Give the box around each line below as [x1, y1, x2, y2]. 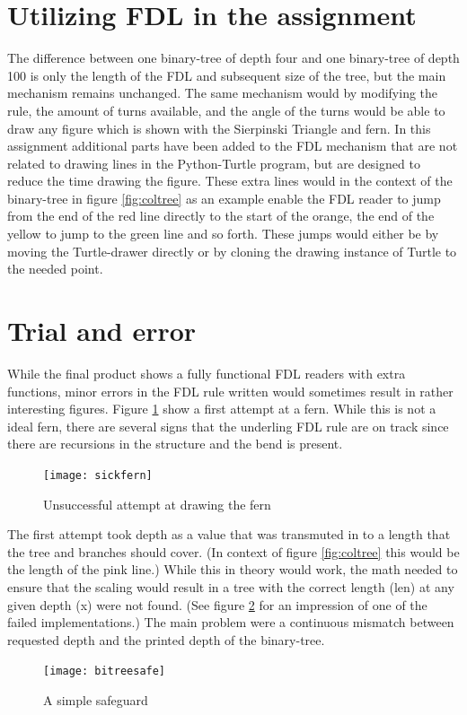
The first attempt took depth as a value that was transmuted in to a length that [7, 525, 451, 544]
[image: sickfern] [43, 468, 153, 482]
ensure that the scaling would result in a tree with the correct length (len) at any [7, 577, 454, 596]
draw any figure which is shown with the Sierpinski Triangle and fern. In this [7, 118, 431, 137]
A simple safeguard [43, 691, 148, 709]
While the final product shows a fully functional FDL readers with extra [7, 363, 406, 382]
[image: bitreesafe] [43, 665, 166, 678]
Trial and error [7, 312, 197, 349]
